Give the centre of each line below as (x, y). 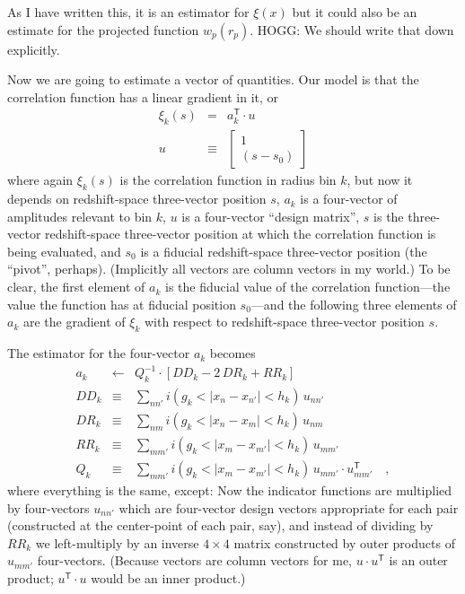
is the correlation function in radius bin (228, 180)
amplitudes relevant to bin (80, 216)
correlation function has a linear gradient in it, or (143, 96)
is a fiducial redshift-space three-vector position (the (284, 251)
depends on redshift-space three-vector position (137, 199)
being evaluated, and (64, 251)
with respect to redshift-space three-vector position (284, 322)
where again (40, 180)
